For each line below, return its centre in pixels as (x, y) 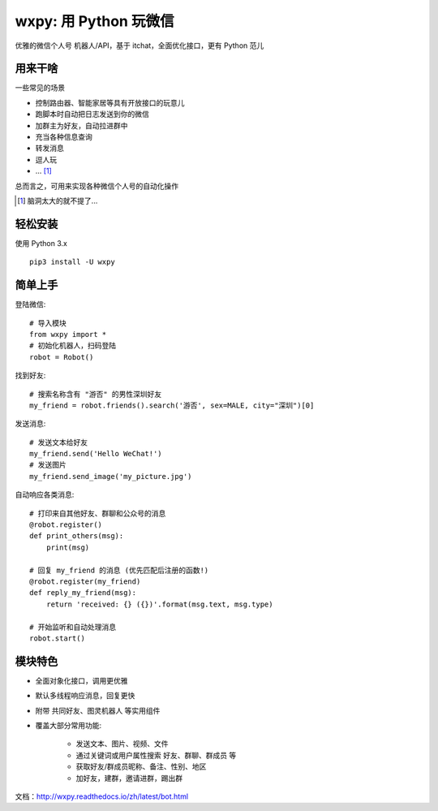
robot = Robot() (62, 357)
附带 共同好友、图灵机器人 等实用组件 (98, 710)
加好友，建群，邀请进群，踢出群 (129, 778)
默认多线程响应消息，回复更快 (85, 696)
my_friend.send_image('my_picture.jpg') (111, 476)
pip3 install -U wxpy (72, 262)
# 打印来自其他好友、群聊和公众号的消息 (98, 513)
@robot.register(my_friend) (85, 581)
